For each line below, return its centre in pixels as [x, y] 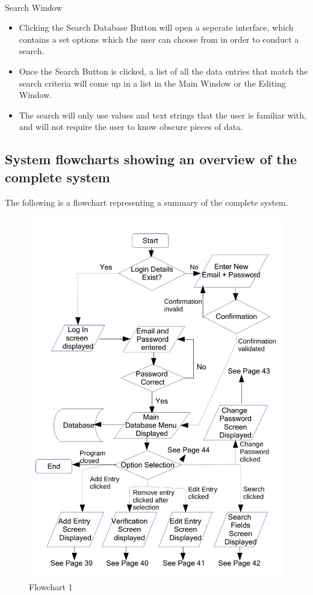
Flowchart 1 [51, 587]
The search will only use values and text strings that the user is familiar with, [163, 115]
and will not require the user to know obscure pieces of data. [131, 127]
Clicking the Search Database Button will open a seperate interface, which [156, 27]
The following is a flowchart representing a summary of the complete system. [147, 202]
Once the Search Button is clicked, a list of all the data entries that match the [163, 71]
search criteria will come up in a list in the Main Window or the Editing [152, 83]
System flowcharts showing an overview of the [151, 159]
